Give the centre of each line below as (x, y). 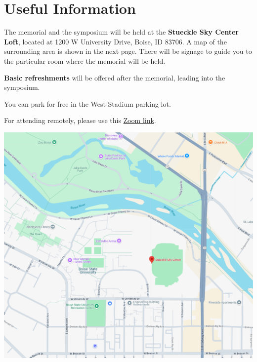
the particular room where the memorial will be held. (85, 60)
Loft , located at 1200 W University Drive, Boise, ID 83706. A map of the (115, 41)
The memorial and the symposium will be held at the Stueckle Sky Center (121, 32)
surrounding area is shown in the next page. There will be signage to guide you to (128, 51)
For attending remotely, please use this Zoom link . (80, 120)
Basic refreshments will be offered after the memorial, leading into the (115, 77)
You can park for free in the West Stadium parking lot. (87, 103)
